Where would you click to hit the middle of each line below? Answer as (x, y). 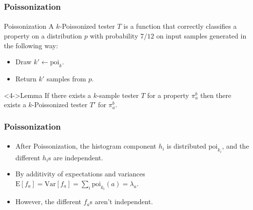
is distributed (187, 146)
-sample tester (118, 95)
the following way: (31, 45)
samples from (66, 79)
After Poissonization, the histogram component (86, 146)
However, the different (48, 201)
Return (26, 79)
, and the (235, 146)
